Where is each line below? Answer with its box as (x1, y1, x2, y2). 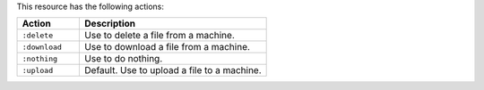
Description (84, 18, 136, 30)
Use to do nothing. (84, 53, 163, 65)
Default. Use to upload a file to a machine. (84, 64, 262, 77)
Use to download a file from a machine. (84, 41, 251, 53)
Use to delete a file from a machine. (84, 29, 235, 42)
